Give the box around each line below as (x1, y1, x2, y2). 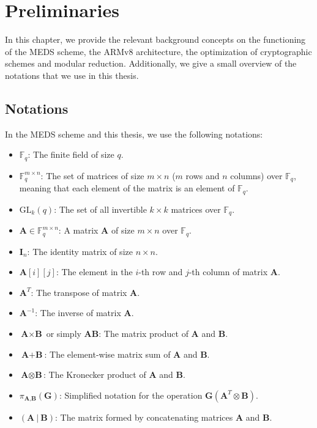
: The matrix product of (99, 327, 188, 339)
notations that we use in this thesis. (5, 68, 139, 81)
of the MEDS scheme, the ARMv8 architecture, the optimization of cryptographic (5, 45, 312, 57)
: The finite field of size (28, 148, 114, 161)
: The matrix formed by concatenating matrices (54, 410, 233, 423)
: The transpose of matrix (31, 286, 127, 298)
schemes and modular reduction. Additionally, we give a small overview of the (5, 57, 297, 70)
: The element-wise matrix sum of (44, 347, 171, 360)
